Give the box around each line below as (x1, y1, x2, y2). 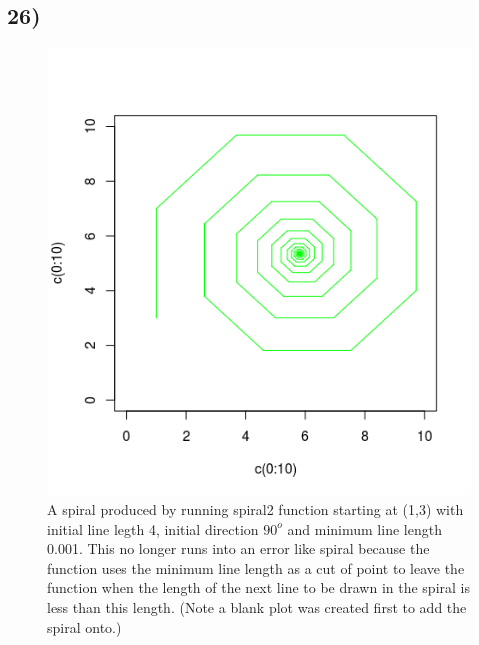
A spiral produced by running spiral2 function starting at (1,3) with (47, 498, 464, 519)
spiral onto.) (47, 616, 122, 637)
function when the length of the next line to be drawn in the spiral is (47, 577, 470, 598)
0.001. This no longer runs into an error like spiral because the (47, 538, 430, 559)
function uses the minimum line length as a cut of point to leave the (47, 557, 465, 578)
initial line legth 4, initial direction (47, 518, 259, 539)
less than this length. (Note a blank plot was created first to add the (47, 596, 467, 617)
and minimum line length (287, 518, 442, 539)
